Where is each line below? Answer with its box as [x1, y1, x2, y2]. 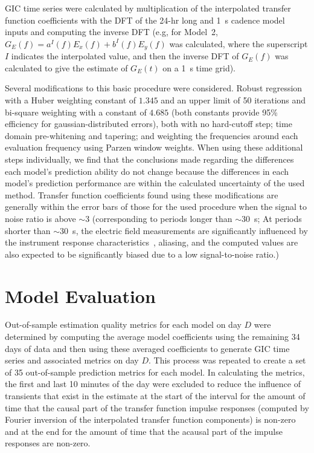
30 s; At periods [242, 212, 302, 224]
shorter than [5, 224, 51, 236]
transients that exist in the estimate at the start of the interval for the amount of [5, 389, 306, 402]
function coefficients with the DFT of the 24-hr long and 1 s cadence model [5, 13, 285, 26]
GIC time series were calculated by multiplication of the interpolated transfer [5, 2, 291, 14]
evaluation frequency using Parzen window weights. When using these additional [5, 141, 303, 154]
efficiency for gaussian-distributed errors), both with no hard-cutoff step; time [5, 117, 292, 130]
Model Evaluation [5, 283, 156, 308]
